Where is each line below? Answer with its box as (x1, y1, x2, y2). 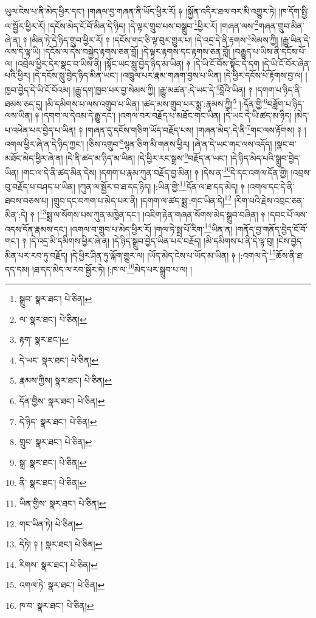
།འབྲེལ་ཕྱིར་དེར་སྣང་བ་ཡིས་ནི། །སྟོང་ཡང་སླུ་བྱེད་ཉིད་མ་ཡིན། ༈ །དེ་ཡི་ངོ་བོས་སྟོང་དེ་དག (15, 57, 259, 69)
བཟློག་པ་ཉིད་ (267, 97, 304, 110)
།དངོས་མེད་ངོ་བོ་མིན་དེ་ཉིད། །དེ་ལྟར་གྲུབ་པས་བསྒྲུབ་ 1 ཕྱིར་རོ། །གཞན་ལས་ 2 (48, 17, 258, 32)
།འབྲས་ (290, 166, 311, 178)
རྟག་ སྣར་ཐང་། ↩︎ (19, 333, 69, 346)
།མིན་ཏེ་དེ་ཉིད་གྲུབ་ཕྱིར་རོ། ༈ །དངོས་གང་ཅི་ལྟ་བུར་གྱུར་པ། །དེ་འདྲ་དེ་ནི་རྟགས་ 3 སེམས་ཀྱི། (30, 31, 278, 46)
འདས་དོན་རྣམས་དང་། (5, 222, 67, 235)
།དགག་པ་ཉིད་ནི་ (255, 83, 302, 96)
